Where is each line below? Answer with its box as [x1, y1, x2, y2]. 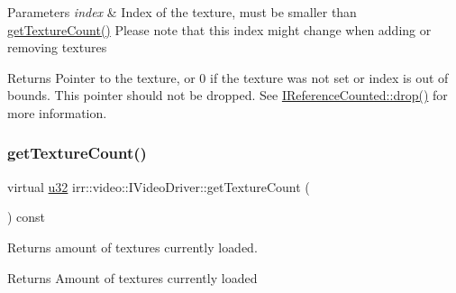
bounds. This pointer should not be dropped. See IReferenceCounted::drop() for [7, 86, 448, 105]
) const [7, 207, 46, 226]
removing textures [7, 38, 107, 57]
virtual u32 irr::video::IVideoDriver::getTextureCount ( [7, 177, 310, 196]
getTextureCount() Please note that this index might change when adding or [7, 20, 432, 39]
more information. [7, 103, 107, 122]
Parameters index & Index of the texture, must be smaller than [7, 3, 357, 21]
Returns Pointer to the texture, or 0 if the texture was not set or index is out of [7, 68, 449, 87]
